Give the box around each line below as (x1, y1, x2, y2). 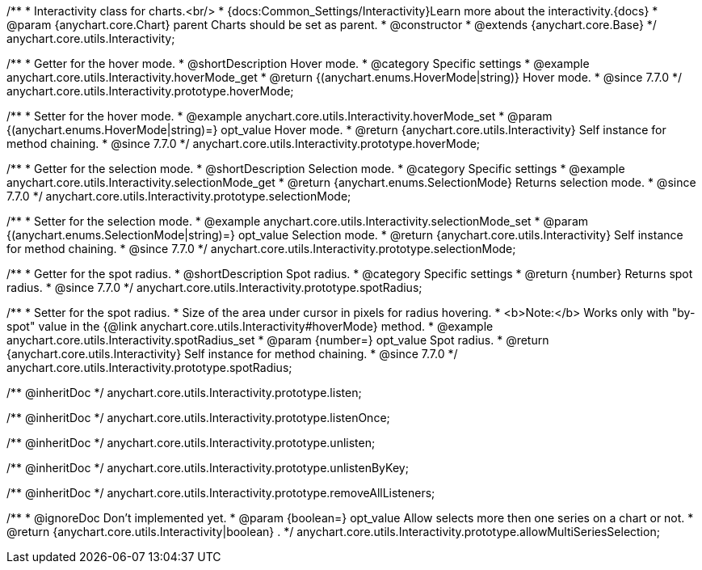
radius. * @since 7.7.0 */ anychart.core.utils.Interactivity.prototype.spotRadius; (6, 281, 422, 294)
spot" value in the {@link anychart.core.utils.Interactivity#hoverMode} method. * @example (6, 319, 494, 333)
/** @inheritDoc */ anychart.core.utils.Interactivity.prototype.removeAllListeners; (6, 486, 435, 500)
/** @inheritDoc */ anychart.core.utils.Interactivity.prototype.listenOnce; (6, 411, 390, 424)
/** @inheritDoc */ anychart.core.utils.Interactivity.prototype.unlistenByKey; (6, 461, 409, 475)
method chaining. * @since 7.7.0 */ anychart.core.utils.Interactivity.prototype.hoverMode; (6, 137, 481, 150)
